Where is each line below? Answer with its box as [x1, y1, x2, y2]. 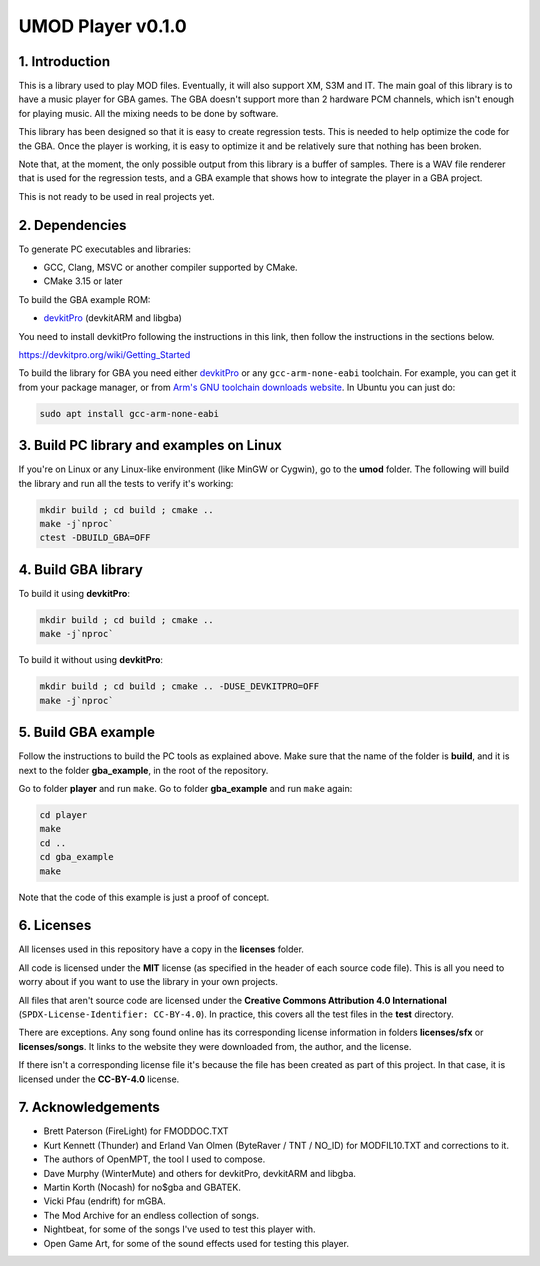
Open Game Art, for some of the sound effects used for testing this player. [43, 1237, 350, 1249]
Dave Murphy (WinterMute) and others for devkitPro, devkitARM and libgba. [43, 1167, 357, 1179]
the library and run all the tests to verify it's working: [18, 477, 234, 489]
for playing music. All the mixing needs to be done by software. [18, 107, 279, 119]
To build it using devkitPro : [18, 587, 130, 599]
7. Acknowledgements [18, 1099, 160, 1116]
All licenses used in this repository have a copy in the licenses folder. [18, 943, 305, 955]
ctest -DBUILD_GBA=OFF [39, 532, 151, 544]
